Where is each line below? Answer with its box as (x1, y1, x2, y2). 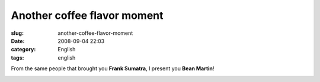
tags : (11, 54, 24, 61)
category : (11, 46, 36, 53)
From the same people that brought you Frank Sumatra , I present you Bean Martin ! (11, 65, 215, 72)
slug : (11, 29, 24, 37)
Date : (11, 37, 25, 44)
